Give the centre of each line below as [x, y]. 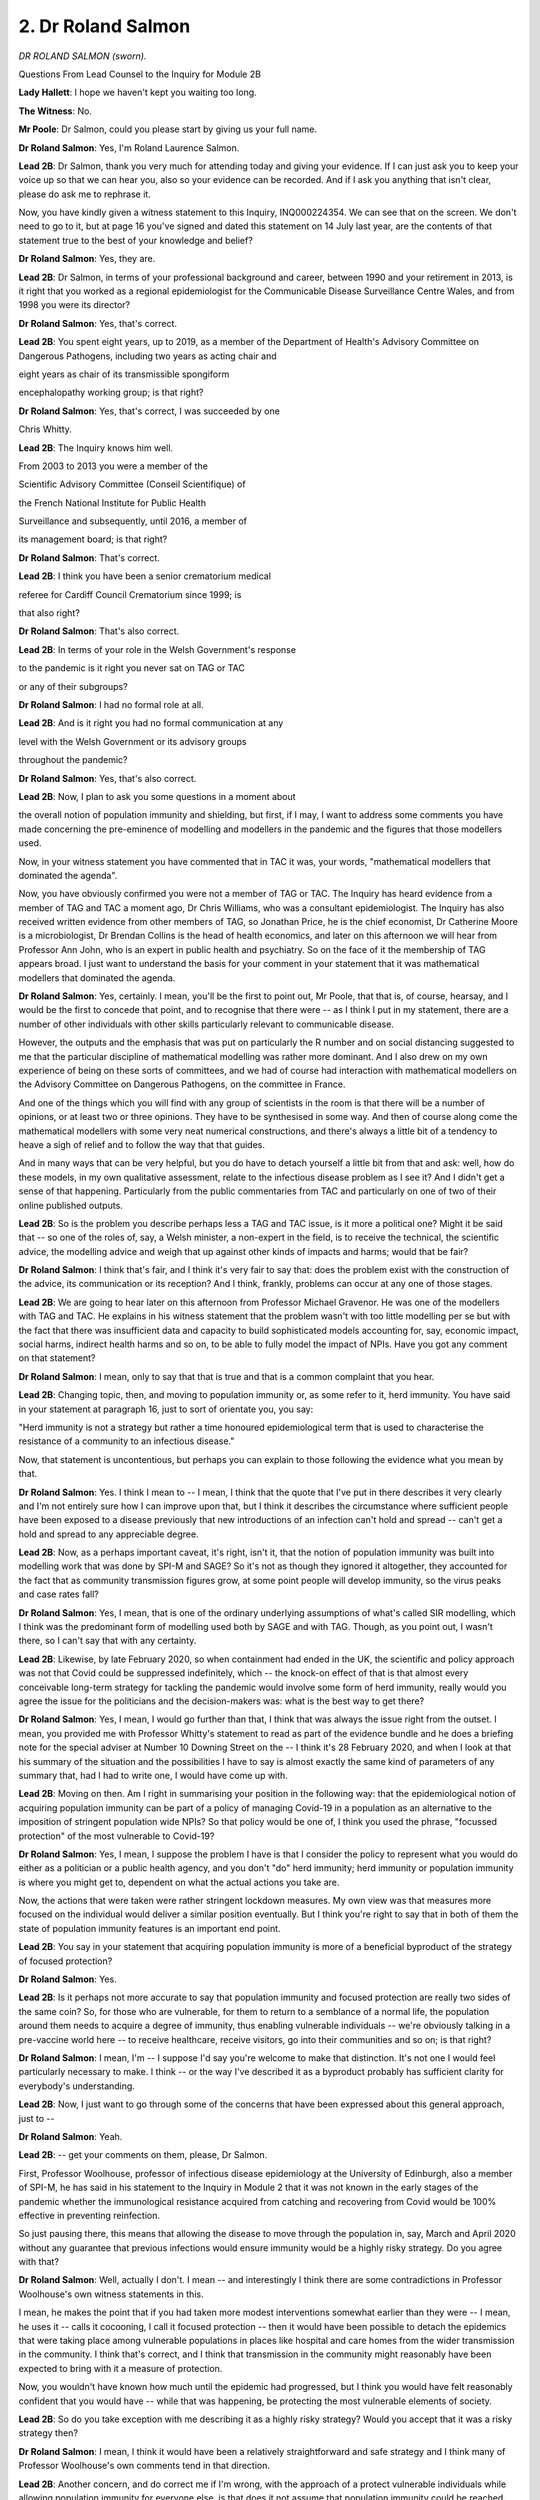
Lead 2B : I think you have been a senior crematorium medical [145, 576]
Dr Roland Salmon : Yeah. [70, 2136]
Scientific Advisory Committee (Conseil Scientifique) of [132, 484]
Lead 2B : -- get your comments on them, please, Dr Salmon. [143, 2155]
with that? [39, 2262]
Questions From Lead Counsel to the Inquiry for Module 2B [140, 74]
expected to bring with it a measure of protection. [120, 2368]
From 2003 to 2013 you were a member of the [113, 466]
